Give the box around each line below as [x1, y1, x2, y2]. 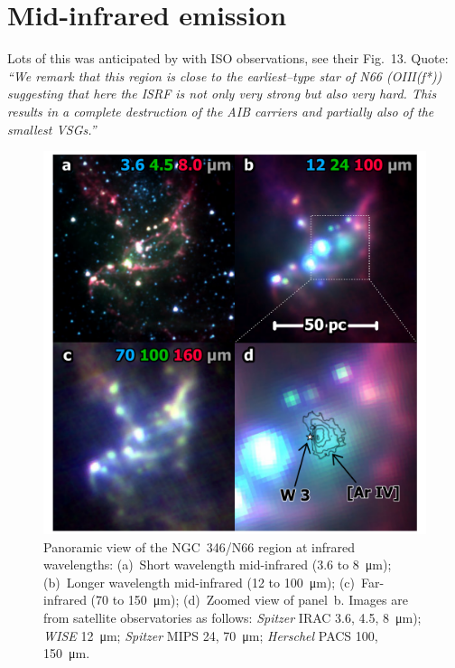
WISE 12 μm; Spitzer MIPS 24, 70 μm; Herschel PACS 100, [43, 626, 378, 644]
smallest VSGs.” [7, 119, 97, 138]
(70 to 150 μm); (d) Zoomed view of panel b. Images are [90, 590, 408, 609]
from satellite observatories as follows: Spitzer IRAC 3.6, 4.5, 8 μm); [43, 608, 422, 627]
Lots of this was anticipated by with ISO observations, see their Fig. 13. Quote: [7, 49, 449, 68]
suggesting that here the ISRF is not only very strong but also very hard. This [7, 84, 437, 103]
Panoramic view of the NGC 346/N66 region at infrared [43, 537, 356, 556]
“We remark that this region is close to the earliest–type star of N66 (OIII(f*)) [7, 66, 442, 85]
